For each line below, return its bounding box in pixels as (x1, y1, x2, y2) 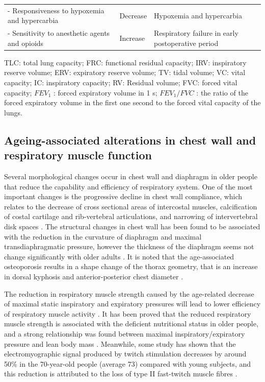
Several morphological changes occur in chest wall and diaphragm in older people (4, 171, 257, 182)
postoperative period (154, 37, 219, 48)
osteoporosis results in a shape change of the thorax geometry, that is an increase (4, 261, 258, 272)
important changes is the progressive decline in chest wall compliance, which (4, 191, 243, 202)
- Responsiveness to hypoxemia (8, 5, 104, 15)
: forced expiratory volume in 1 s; (53, 87, 157, 98)
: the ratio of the (196, 87, 248, 98)
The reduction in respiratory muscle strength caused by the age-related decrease (4, 288, 254, 299)
